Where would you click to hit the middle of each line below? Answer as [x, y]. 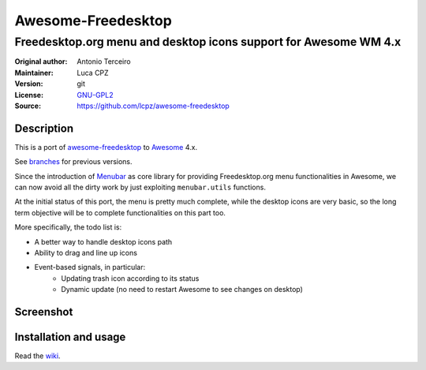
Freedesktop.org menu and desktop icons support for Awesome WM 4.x [208, 42]
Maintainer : [34, 73]
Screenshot [44, 312]
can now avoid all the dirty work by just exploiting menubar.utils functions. [140, 187]
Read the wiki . [37, 356]
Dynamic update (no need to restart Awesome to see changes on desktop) [182, 290]
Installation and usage [70, 336]
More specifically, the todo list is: [68, 227]
